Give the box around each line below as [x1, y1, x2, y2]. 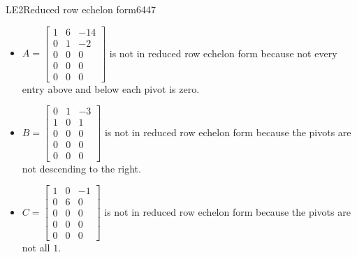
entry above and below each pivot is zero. [22, 81, 200, 96]
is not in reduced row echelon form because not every [109, 45, 337, 60]
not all [22, 240, 50, 255]
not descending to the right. [22, 161, 141, 175]
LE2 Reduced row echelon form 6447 [6, 2, 156, 16]
